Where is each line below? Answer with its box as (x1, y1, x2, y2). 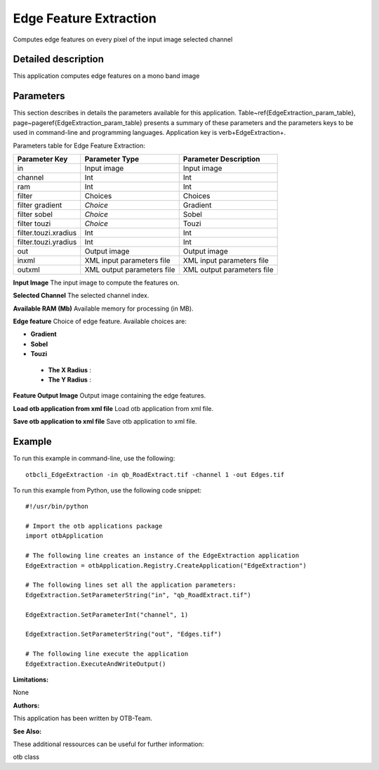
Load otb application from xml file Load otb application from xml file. (13, 404, 214, 412)
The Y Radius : (48, 376, 91, 384)
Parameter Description (182, 154, 260, 164)
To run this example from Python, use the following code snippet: (13, 485, 202, 495)
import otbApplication (25, 532, 104, 540)
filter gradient (17, 200, 62, 210)
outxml (17, 264, 40, 274)
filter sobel (17, 209, 53, 219)
